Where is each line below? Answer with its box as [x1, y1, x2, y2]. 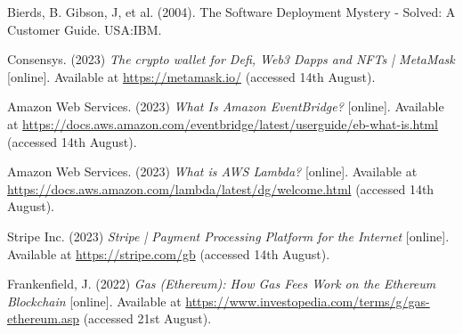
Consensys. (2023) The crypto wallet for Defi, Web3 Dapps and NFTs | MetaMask [7, 50, 455, 69]
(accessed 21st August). [83, 309, 212, 328]
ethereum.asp [7, 309, 80, 328]
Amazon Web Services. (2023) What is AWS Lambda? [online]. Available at [7, 162, 418, 181]
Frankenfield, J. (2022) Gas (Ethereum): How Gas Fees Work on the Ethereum [7, 274, 436, 293]
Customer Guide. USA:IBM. [7, 20, 162, 38]
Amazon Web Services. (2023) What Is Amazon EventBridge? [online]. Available [7, 97, 444, 116]
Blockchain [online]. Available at [7, 291, 182, 310]
